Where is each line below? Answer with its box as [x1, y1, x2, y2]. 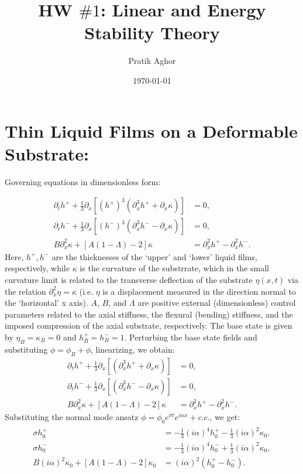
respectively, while [5, 262, 70, 274]
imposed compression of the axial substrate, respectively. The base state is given [5, 319, 292, 332]
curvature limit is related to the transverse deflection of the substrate [5, 274, 253, 285]
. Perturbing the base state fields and [124, 330, 257, 343]
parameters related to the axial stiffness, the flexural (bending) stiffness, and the [5, 308, 293, 320]
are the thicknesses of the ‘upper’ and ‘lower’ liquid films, [51, 250, 257, 262]
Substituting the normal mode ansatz [5, 411, 139, 423]
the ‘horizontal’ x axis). [5, 296, 88, 309]
